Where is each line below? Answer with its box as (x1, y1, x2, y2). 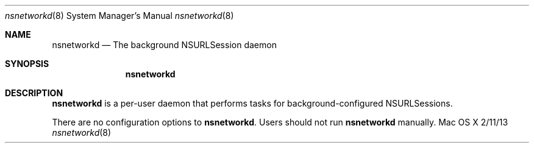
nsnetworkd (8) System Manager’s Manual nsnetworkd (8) (5, 10, 234, 21)
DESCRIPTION (5, 88, 63, 98)
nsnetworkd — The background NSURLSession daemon (52, 40, 277, 50)
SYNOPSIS (5, 58, 49, 69)
